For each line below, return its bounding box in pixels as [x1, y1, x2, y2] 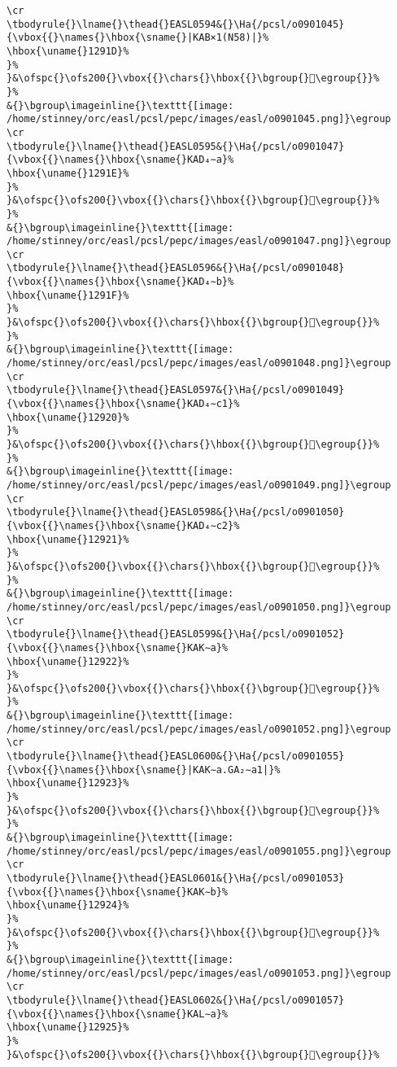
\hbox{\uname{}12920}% [7, 411, 129, 423]
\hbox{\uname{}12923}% [7, 777, 129, 789]
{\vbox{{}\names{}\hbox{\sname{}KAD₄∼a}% [7, 154, 234, 166]
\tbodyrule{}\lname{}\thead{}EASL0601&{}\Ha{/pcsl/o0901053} [7, 872, 345, 884]
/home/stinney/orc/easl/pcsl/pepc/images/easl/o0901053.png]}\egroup [7, 967, 391, 979]
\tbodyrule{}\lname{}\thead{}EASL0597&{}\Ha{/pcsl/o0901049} [7, 384, 345, 396]
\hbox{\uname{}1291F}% [7, 289, 129, 301]
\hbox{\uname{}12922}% [7, 655, 129, 667]
